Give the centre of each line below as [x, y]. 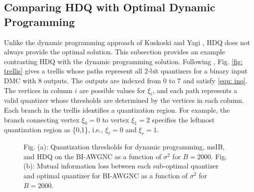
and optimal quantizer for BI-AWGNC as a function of [106, 175]
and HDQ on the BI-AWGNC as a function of [92, 156]
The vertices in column [38, 90]
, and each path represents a [195, 90]
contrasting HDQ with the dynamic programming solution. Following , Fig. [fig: [123, 61]
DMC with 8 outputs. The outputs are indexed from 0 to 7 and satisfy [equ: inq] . [126, 80]
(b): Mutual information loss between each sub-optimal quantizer [121, 166]
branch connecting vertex [42, 119]
